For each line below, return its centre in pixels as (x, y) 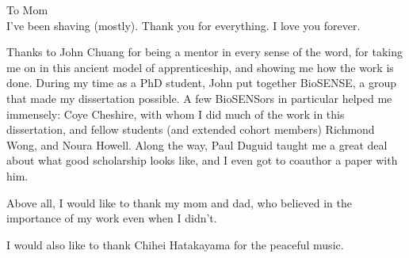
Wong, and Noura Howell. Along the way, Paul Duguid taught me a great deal (197, 144)
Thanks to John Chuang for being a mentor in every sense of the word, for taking (204, 52)
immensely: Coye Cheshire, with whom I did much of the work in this (176, 114)
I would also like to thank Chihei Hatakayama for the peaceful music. (175, 244)
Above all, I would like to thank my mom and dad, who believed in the (179, 202)
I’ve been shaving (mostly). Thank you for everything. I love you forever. (183, 25)
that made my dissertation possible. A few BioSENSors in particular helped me (199, 98)
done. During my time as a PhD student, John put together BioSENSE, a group (202, 83)
